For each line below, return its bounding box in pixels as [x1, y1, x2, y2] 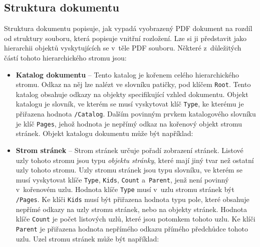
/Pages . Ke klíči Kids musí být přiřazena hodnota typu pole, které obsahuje [16, 194, 249, 204]
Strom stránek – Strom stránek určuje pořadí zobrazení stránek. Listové [16, 144, 243, 155]
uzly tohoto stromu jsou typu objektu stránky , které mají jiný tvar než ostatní [16, 154, 254, 165]
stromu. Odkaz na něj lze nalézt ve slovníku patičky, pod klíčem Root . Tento [16, 79, 251, 89]
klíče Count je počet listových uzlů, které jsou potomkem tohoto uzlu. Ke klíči [16, 213, 255, 224]
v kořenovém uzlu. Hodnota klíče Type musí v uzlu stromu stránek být [16, 184, 234, 194]
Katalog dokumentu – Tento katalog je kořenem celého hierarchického [16, 69, 239, 79]
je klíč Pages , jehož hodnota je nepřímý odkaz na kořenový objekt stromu [16, 118, 242, 128]
